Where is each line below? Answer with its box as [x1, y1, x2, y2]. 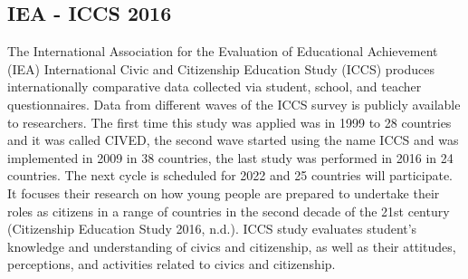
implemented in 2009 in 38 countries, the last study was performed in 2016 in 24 [7, 148, 454, 167]
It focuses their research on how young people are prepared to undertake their [7, 183, 440, 202]
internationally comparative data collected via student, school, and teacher [7, 77, 422, 96]
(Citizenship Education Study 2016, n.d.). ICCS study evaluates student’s [7, 219, 417, 238]
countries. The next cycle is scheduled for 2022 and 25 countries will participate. [7, 166, 453, 185]
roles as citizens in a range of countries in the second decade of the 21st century [7, 201, 450, 220]
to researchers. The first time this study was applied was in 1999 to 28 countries [7, 112, 452, 131]
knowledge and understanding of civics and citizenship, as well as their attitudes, [7, 236, 456, 255]
